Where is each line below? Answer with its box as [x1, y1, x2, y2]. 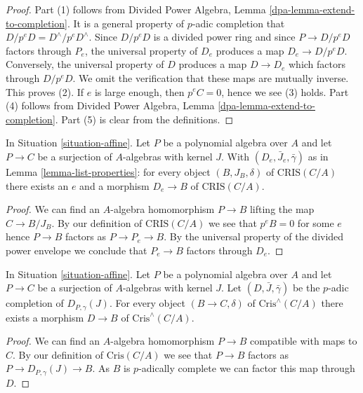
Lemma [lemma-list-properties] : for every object [6, 164, 211, 179]
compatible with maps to [249, 333, 357, 348]
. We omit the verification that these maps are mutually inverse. [72, 70, 349, 85]
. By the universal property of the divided [164, 229, 344, 244]
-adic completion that [192, 15, 285, 30]
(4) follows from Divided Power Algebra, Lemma [6, 98, 215, 113]
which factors [288, 57, 345, 71]
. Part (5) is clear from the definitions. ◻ [55, 111, 234, 126]
